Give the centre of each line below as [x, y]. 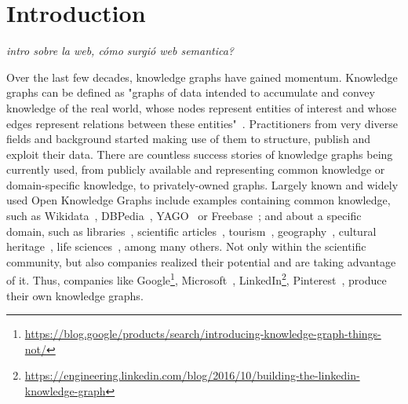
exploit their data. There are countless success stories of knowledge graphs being [200, 154]
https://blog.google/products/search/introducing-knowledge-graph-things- [203, 334]
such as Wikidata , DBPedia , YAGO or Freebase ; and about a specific [184, 216]
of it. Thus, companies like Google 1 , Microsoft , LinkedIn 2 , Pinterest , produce [197, 279]
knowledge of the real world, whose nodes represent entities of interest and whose [202, 107]
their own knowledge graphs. [75, 295]
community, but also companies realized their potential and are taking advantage [201, 261]
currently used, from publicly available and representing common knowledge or [196, 169]
